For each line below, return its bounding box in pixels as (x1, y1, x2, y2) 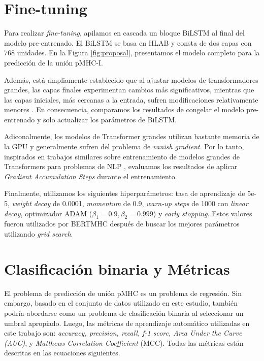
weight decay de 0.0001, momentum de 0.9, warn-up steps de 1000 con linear (12, 198, 248, 209)
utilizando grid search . (4, 228, 73, 239)
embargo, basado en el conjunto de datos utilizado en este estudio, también (4, 298, 238, 308)
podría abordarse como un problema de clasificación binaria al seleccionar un (4, 307, 244, 318)
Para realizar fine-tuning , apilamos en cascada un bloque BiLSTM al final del (4, 27, 245, 38)
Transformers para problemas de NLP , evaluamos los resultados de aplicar (4, 161, 238, 172)
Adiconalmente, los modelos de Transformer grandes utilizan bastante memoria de (4, 131, 259, 142)
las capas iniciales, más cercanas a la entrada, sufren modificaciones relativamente (4, 94, 258, 105)
